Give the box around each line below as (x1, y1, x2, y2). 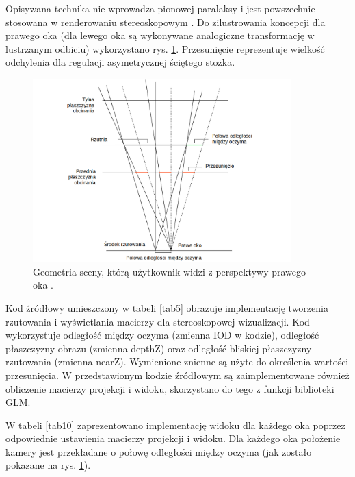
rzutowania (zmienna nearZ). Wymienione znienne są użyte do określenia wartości (5, 354, 349, 369)
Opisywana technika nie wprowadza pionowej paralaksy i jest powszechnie (5, 1, 315, 15)
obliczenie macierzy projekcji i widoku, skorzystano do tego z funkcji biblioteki (5, 381, 334, 395)
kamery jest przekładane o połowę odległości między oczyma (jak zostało (5, 444, 312, 458)
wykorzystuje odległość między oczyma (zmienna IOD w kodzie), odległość (5, 328, 319, 342)
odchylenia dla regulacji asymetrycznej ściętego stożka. (5, 55, 235, 69)
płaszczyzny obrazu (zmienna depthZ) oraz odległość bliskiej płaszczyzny (5, 341, 312, 355)
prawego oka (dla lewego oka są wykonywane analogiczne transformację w (5, 28, 315, 42)
